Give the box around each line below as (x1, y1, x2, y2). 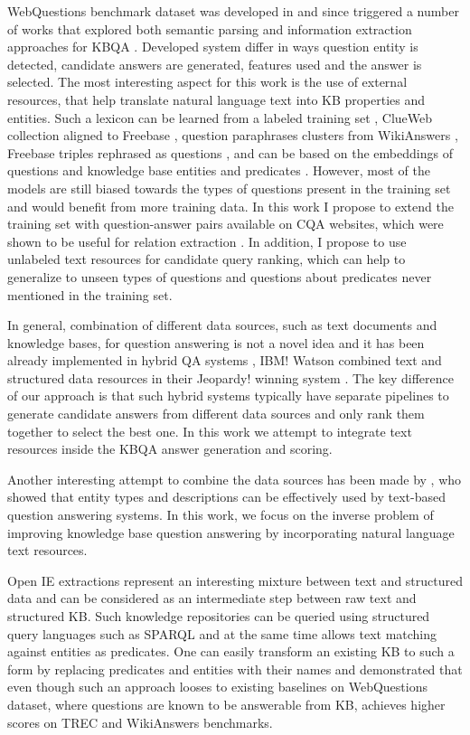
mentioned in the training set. (7, 285, 173, 304)
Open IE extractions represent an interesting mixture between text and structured (7, 570, 464, 589)
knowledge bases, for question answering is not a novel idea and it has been (7, 333, 425, 352)
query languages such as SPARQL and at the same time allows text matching (7, 624, 437, 643)
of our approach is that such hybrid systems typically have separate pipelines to (7, 386, 449, 405)
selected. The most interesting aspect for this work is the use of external (7, 72, 408, 91)
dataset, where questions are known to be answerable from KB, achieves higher (7, 694, 446, 713)
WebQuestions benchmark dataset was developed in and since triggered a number (7, 2, 459, 20)
